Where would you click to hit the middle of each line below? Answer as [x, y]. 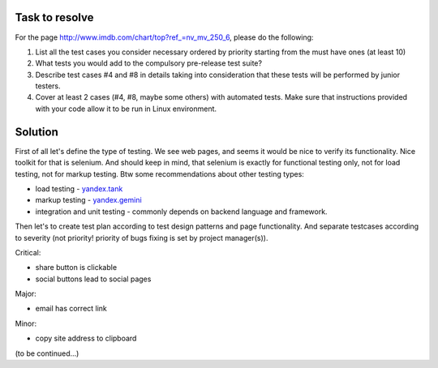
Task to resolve [54, 17]
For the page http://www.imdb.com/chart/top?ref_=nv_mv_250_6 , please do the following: [164, 37]
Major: [26, 294]
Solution [36, 132]
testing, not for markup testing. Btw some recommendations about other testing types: [159, 173]
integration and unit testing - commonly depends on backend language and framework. [181, 212]
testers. [48, 86]
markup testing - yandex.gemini [88, 200]
